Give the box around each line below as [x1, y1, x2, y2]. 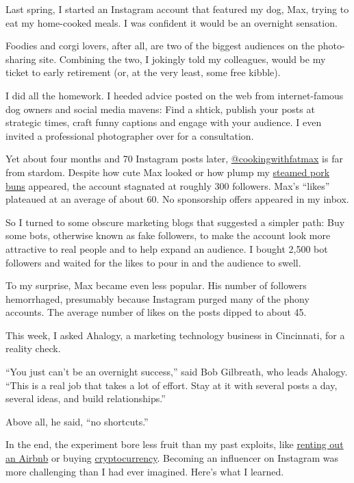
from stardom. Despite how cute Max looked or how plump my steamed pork [5, 164, 330, 179]
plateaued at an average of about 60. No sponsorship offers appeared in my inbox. [5, 192, 349, 206]
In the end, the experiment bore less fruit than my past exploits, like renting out [5, 437, 344, 451]
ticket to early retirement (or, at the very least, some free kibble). [5, 65, 281, 79]
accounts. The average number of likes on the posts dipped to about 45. [5, 305, 307, 319]
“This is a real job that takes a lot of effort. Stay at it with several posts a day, [5, 377, 338, 392]
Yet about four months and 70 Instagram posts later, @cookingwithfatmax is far [5, 151, 343, 166]
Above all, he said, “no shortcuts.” [5, 414, 149, 428]
